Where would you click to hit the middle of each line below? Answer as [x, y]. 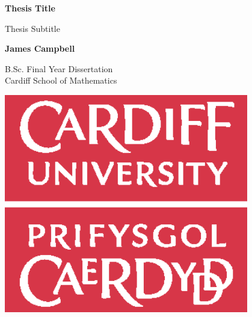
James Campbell [40, 48]
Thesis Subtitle [32, 28]
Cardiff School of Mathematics [61, 80]
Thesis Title [30, 8]
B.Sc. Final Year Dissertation [59, 68]
